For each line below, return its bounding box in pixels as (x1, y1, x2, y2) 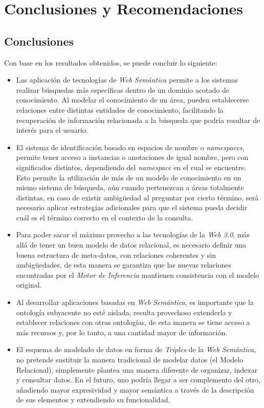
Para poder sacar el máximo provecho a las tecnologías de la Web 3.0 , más (16, 229, 250, 240)
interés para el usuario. (16, 125, 88, 135)
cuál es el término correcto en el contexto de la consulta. (16, 212, 193, 222)
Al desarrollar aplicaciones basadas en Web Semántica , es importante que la (16, 297, 254, 308)
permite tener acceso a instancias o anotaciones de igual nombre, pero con (16, 152, 249, 162)
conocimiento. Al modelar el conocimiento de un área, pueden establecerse (16, 94, 249, 105)
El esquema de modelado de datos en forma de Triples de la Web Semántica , (16, 344, 256, 355)
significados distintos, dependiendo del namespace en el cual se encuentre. (16, 161, 247, 172)
